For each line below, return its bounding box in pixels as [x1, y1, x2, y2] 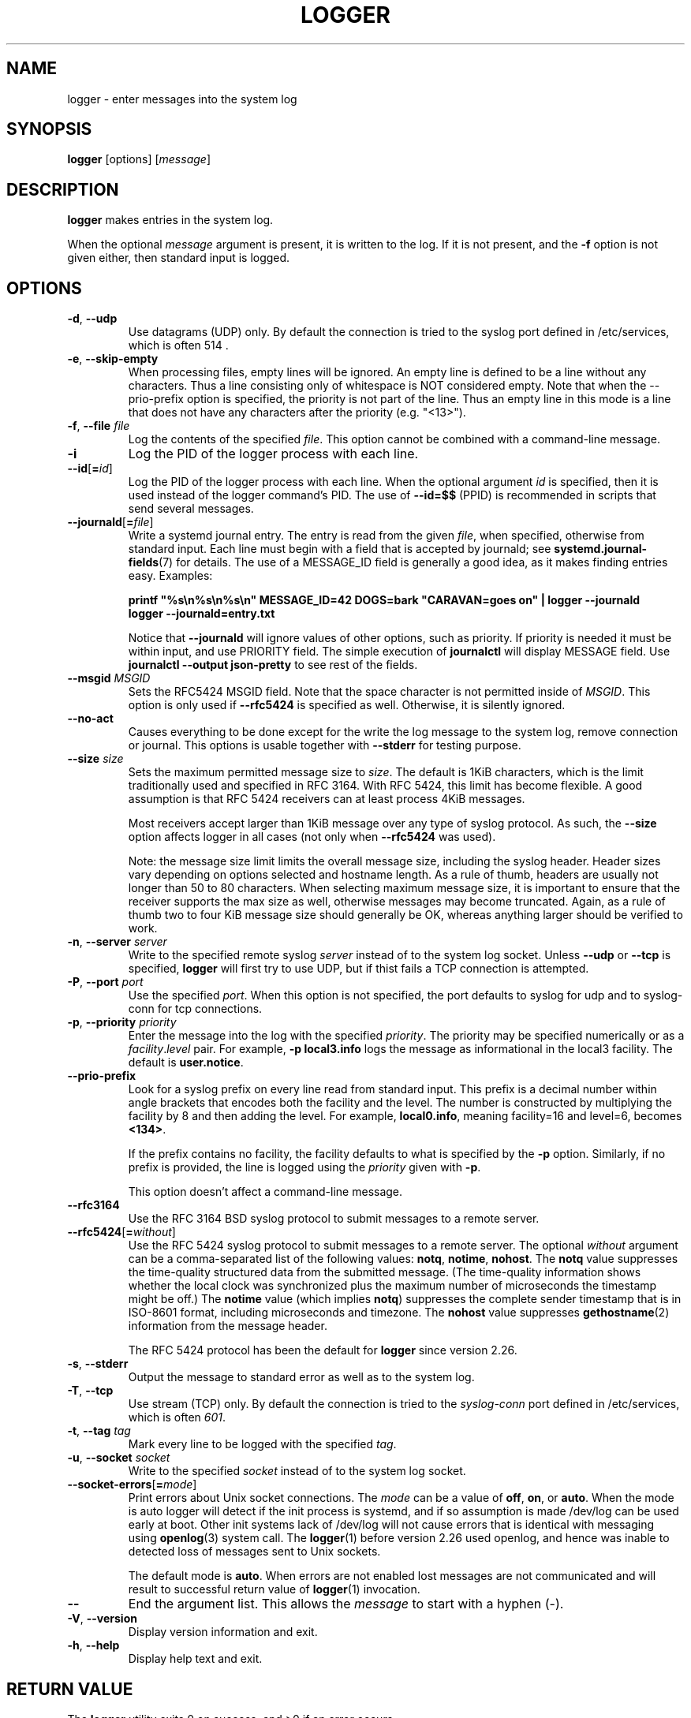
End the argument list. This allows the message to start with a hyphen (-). [128, 1596, 564, 1612]
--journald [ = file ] [67, 515, 154, 529]
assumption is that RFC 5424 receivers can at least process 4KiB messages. [128, 792, 525, 806]
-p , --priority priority [67, 1015, 177, 1029]
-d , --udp [67, 312, 118, 326]
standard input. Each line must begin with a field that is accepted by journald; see [128, 542, 551, 556]
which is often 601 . [128, 1410, 226, 1425]
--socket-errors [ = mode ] [67, 1477, 197, 1492]
